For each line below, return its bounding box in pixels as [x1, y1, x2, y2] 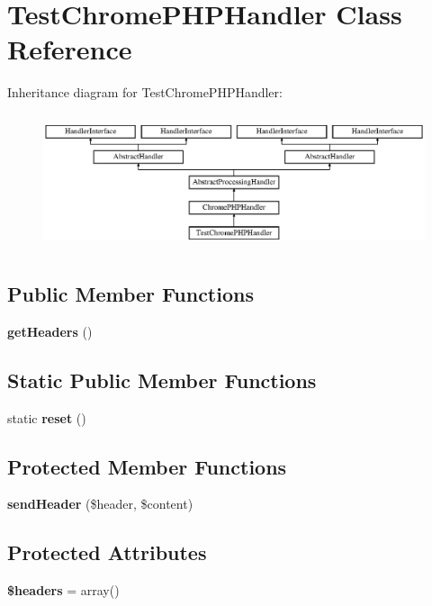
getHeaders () [7, 321, 93, 340]
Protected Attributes [7, 538, 207, 566]
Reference [7, 31, 132, 68]
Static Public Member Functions [7, 366, 317, 393]
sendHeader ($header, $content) [7, 494, 193, 513]
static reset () [7, 408, 86, 427]
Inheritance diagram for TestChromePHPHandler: [7, 83, 283, 102]
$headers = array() [7, 581, 120, 600]
